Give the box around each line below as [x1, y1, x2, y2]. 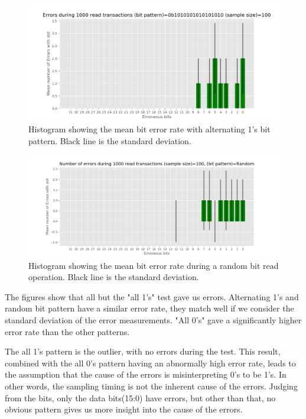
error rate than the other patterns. [5, 325, 130, 337]
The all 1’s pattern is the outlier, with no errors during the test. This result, [5, 345, 281, 358]
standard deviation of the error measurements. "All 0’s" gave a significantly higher [5, 314, 302, 326]
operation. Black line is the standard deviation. [28, 271, 199, 283]
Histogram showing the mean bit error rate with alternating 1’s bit [28, 123, 271, 135]
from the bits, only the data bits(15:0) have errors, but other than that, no [5, 391, 276, 404]
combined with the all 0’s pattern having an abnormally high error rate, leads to [5, 356, 296, 369]
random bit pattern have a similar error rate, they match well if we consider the [5, 302, 294, 314]
